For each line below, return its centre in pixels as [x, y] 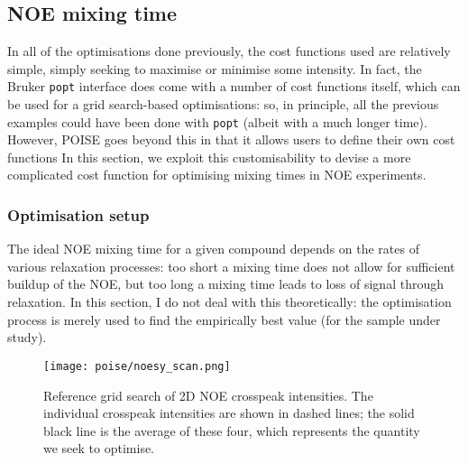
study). [27, 337]
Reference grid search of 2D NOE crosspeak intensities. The [208, 395]
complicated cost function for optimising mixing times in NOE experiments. [217, 175]
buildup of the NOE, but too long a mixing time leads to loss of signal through [225, 284]
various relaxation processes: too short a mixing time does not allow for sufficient [231, 266]
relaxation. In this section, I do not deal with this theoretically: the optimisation [229, 302]
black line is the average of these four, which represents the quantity [232, 430]
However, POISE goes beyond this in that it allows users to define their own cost [231, 139]
